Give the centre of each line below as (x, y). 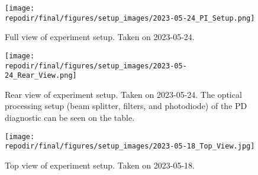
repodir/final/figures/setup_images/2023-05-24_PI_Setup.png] (130, 18)
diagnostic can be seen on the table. (70, 118)
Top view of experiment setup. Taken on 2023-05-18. (100, 165)
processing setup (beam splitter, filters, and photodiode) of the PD (126, 106)
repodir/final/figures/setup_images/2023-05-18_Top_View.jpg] (130, 146)
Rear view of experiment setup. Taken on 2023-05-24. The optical (123, 94)
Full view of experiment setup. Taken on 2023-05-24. (100, 37)
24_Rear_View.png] (41, 76)
